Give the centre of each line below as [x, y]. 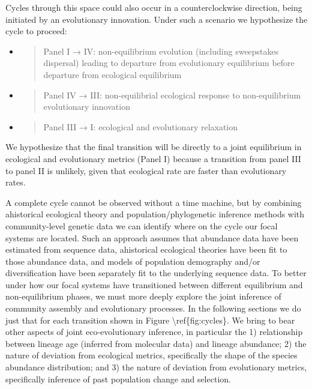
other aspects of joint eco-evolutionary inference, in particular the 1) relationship [154, 332]
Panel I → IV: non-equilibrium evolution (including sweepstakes [161, 51]
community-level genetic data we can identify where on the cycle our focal [142, 225]
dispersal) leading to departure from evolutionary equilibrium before [169, 63]
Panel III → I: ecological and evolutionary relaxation [141, 126]
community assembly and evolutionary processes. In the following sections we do [153, 308]
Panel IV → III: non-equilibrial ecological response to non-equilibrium [172, 95]
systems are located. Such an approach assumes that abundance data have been [152, 237]
